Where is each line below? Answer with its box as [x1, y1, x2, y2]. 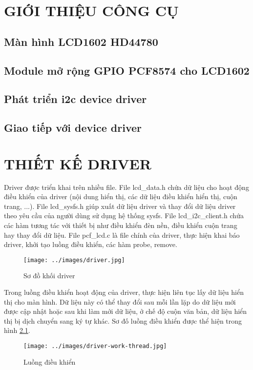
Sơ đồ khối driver [23, 270, 75, 281]
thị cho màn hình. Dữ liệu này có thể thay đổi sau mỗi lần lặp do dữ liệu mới [4, 296, 236, 307]
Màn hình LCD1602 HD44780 [4, 34, 158, 49]
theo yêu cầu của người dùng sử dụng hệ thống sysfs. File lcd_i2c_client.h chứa [4, 210, 244, 221]
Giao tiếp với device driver [4, 120, 142, 135]
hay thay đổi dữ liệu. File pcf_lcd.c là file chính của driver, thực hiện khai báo [4, 229, 240, 240]
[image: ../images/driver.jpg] [23, 256, 125, 264]
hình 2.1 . [4, 325, 30, 335]
